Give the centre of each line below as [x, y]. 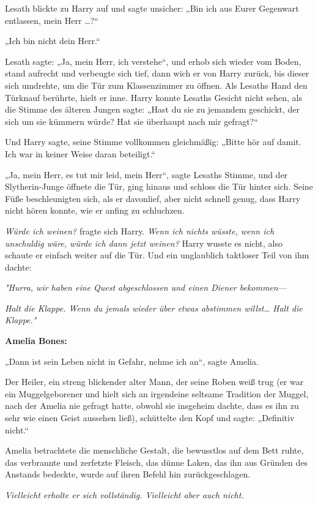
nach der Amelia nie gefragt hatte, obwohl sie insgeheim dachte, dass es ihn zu [152, 406]
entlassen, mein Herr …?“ [52, 20]
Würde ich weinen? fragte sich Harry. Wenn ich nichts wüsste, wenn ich [140, 230]
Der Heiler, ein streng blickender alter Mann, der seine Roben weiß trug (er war [154, 382]
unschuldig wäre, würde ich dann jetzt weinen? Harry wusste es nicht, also [144, 243]
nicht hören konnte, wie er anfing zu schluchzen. [95, 210]
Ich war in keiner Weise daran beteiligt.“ [80, 153]
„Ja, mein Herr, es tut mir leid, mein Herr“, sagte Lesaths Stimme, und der [146, 174]
